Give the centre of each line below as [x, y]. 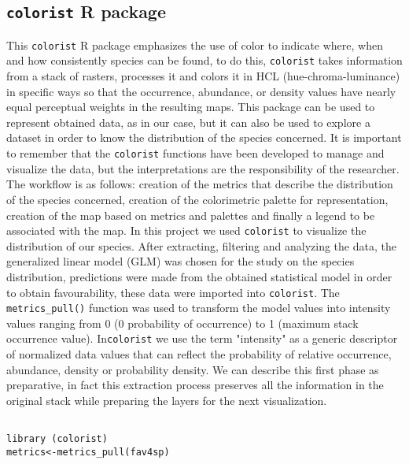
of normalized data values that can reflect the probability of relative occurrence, [199, 354]
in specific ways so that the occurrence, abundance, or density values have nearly [201, 91]
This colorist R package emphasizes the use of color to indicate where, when [195, 45]
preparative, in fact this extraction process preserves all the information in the [195, 385]
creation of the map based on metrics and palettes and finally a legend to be [191, 215]
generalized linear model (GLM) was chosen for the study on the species [181, 261]
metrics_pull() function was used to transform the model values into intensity [199, 308]
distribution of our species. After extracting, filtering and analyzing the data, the [201, 245]
